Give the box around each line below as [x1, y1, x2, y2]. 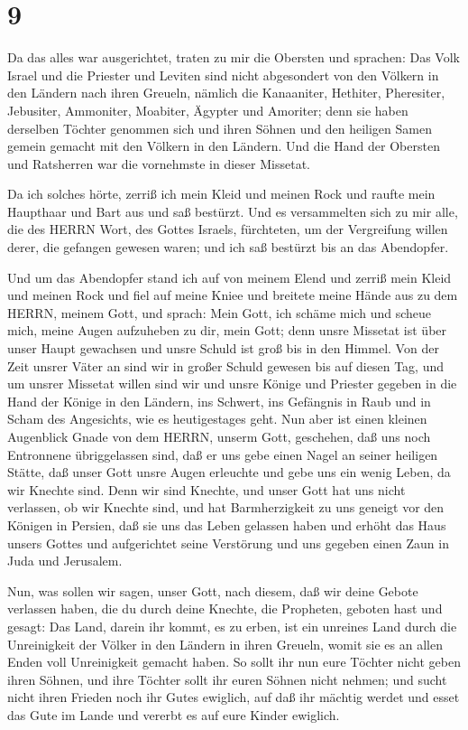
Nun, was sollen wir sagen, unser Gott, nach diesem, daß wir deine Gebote [7, 581, 418, 600]
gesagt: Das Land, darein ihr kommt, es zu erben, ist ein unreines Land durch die [7, 616, 457, 635]
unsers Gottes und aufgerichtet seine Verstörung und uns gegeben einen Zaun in [7, 533, 449, 552]
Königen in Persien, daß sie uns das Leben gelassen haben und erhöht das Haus [7, 515, 446, 534]
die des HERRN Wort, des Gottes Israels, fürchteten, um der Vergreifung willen [7, 220, 448, 239]
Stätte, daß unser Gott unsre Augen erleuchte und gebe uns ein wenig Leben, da [7, 463, 451, 482]
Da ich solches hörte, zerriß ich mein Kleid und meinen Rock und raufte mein [7, 184, 436, 203]
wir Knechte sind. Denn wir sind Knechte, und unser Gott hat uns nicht [7, 480, 406, 499]
